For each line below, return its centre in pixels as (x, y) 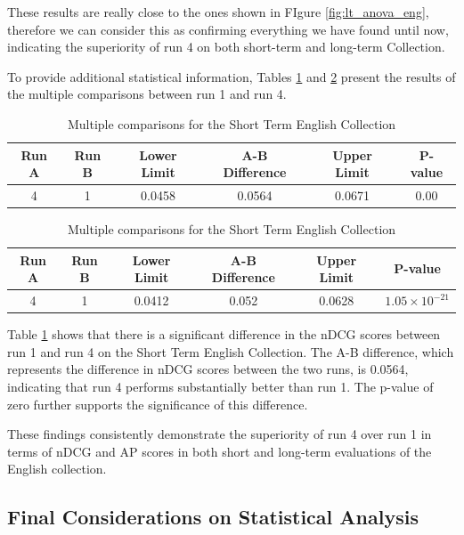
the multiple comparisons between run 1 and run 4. (147, 94)
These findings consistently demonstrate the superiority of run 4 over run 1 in (220, 434)
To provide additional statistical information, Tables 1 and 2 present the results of (232, 76)
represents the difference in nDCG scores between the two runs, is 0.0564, (208, 369)
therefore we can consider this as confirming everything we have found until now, (228, 29)
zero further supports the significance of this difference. (158, 404)
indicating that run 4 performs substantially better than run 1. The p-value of (220, 386)
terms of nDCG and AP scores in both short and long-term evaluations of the (220, 451)
